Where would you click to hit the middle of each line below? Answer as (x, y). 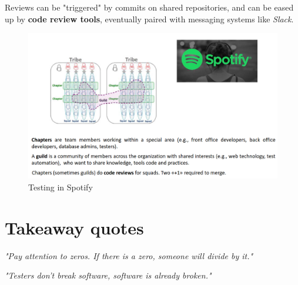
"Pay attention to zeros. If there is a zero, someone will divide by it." (129, 255)
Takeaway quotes (74, 227)
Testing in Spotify (61, 187)
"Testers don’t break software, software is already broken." (108, 275)
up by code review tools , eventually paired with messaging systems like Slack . (149, 19)
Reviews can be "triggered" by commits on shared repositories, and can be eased (149, 7)
